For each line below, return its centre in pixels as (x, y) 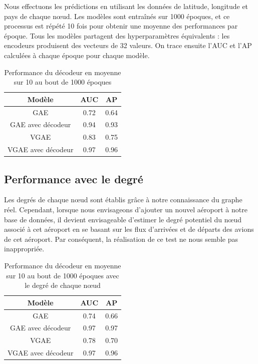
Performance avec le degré (74, 178)
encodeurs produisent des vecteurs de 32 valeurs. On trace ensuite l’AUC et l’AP (128, 45)
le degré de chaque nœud (63, 285)
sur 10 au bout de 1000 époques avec (63, 275)
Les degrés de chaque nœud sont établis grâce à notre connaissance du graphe (123, 200)
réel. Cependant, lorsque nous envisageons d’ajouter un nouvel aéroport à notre (126, 210)
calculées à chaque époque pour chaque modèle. (77, 55)
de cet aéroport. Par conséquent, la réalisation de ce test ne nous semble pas (121, 239)
